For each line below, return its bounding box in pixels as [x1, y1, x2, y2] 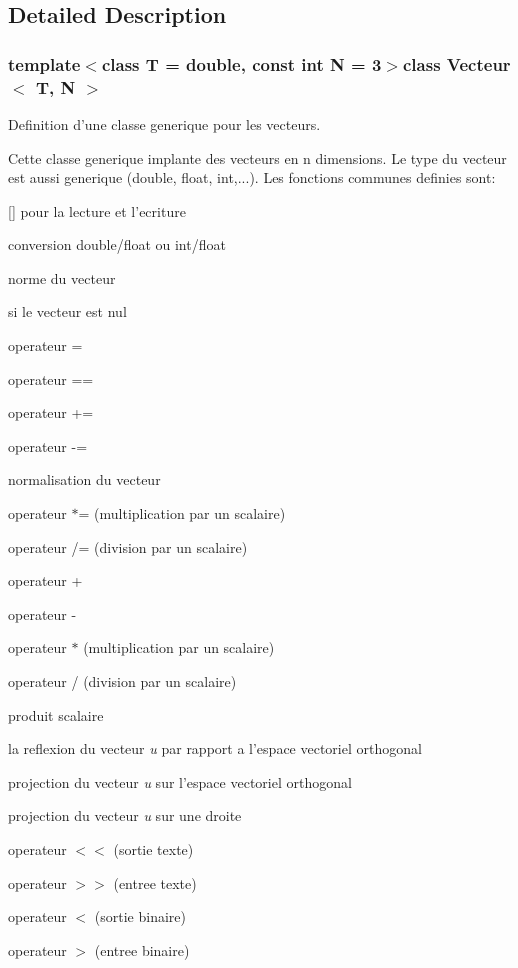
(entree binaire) [94, 939, 190, 960]
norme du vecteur [8, 267, 116, 288]
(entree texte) [113, 872, 197, 893]
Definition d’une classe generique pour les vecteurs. [8, 113, 321, 134]
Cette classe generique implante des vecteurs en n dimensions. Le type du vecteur [8, 147, 507, 168]
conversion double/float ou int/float [8, 234, 226, 255]
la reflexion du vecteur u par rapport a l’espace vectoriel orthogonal [8, 738, 422, 759]
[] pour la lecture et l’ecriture [8, 200, 186, 221]
